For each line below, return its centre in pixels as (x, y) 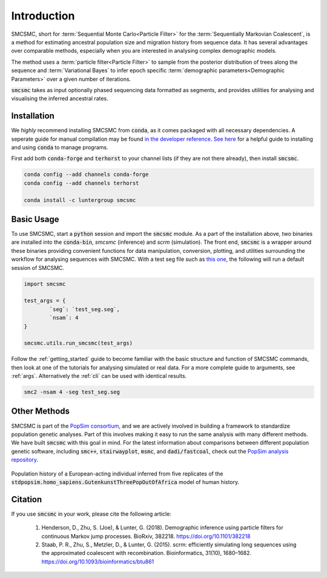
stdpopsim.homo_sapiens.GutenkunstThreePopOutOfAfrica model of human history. (125, 482)
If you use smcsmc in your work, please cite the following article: (91, 514)
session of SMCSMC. (38, 267)
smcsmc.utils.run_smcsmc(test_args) (78, 343)
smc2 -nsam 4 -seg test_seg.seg (72, 392)
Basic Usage (35, 219)
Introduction (43, 16)
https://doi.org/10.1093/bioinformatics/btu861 (98, 562)
